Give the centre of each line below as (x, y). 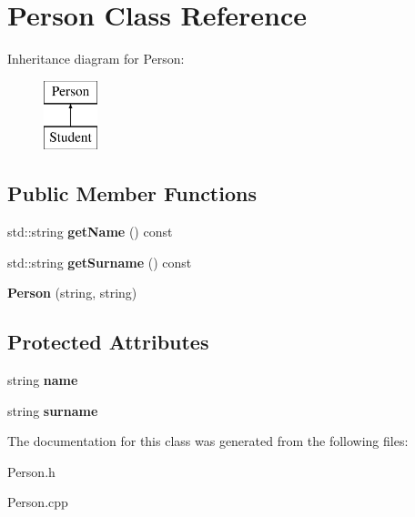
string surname (53, 410)
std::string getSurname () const (100, 262)
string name (43, 380)
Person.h (31, 471)
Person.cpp (38, 502)
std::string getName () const (90, 232)
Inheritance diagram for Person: (96, 59)
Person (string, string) (72, 293)
